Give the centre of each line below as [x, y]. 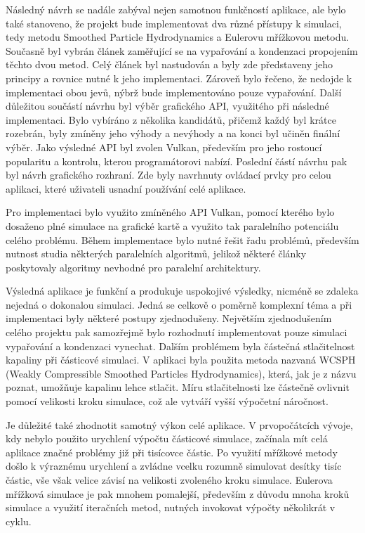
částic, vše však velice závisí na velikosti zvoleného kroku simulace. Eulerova [169, 480]
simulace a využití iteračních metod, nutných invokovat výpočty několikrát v [171, 507]
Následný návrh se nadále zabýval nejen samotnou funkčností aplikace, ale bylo [176, 9]
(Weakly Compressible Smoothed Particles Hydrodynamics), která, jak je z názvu [181, 373]
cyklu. [19, 521]
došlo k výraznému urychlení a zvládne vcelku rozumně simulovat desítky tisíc [174, 466]
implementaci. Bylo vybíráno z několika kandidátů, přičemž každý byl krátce [171, 119]
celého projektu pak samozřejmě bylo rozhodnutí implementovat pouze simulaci [177, 332]
